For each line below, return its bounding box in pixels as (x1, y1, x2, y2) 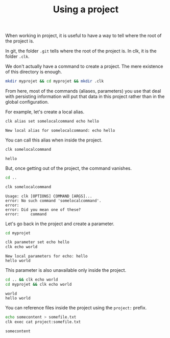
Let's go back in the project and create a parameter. (5, 221, 115, 227)
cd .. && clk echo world (5, 277, 58, 283)
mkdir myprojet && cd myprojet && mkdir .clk (5, 78, 104, 84)
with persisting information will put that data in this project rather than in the (5, 93, 165, 100)
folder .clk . (5, 53, 30, 59)
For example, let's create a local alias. (5, 109, 85, 115)
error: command (5, 211, 47, 216)
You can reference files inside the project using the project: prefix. (5, 304, 147, 311)
